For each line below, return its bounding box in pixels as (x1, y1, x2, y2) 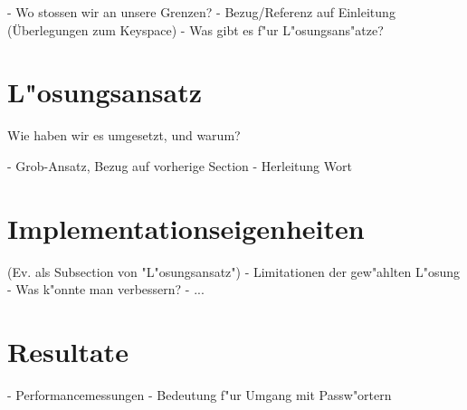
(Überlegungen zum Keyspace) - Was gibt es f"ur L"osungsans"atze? (7, 20, 384, 39)
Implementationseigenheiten (7, 209, 365, 246)
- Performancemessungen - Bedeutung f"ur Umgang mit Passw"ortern (7, 385, 392, 404)
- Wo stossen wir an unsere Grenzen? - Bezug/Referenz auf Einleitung (7, 3, 396, 21)
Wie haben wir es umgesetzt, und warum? (7, 126, 241, 145)
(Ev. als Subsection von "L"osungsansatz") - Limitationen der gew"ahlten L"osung (7, 262, 460, 281)
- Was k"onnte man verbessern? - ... (7, 280, 205, 299)
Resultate (7, 333, 129, 369)
